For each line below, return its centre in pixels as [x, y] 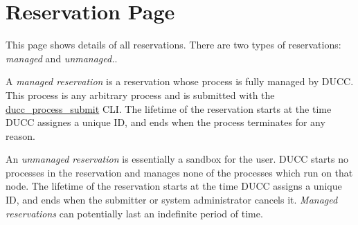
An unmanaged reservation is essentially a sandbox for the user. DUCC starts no [177, 159]
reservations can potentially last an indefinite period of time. [134, 213]
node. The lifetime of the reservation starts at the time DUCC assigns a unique [174, 186]
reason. [20, 135]
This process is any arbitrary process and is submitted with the [140, 94]
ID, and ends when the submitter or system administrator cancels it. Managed [172, 200]
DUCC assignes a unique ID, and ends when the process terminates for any [165, 122]
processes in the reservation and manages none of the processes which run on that [179, 172]
